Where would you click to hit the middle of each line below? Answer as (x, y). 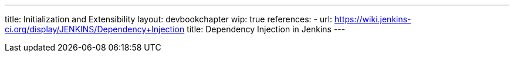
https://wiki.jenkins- (373, 19)
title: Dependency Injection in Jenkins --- (266, 29)
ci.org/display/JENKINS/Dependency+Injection (95, 29)
